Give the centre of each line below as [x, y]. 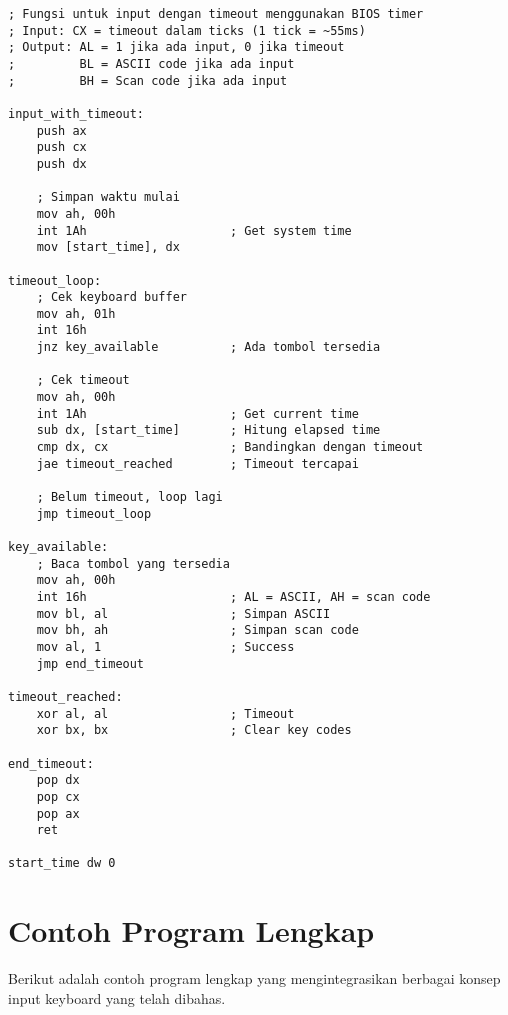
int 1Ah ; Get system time [194, 230]
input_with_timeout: [76, 113]
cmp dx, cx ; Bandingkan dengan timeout [230, 447]
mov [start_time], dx [108, 247]
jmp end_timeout [90, 663]
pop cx [58, 796]
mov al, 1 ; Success [165, 646]
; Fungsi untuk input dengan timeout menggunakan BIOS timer [216, 14]
